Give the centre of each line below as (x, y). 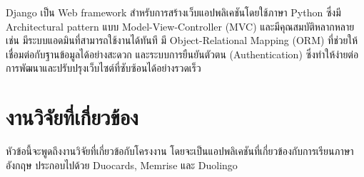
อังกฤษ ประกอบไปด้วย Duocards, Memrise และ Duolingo (122, 165)
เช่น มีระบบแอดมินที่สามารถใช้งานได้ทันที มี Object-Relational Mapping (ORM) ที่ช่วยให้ (182, 40)
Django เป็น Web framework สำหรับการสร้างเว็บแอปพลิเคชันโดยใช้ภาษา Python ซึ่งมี (173, 12)
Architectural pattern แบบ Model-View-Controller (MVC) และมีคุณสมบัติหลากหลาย (180, 26)
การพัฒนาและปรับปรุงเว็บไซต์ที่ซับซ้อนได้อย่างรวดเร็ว (103, 68)
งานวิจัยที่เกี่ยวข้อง (72, 117)
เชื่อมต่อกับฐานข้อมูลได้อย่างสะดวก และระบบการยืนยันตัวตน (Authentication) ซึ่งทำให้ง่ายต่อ (182, 54)
